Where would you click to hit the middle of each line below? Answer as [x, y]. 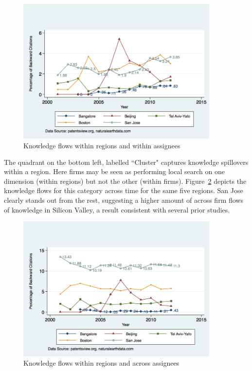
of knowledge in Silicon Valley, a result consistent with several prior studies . [117, 209]
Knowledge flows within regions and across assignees [101, 363]
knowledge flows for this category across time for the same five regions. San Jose [124, 190]
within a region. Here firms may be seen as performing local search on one [114, 171]
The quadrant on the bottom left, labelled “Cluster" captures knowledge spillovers [126, 162]
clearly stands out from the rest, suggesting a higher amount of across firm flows [124, 200]
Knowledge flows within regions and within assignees [102, 146]
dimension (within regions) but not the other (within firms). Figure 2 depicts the [125, 181]
